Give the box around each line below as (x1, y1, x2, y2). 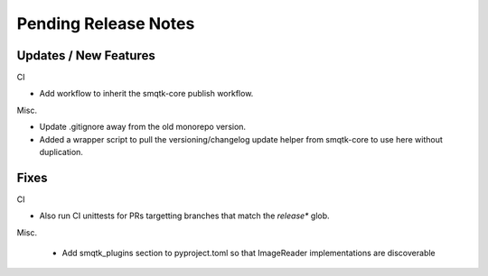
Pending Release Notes (16, 14, 195, 33)
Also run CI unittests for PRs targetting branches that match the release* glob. (39, 210, 330, 221)
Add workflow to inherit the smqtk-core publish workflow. (39, 88, 254, 99)
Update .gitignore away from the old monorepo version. (39, 122, 247, 133)
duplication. (39, 147, 83, 158)
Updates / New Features (16, 48, 155, 63)
